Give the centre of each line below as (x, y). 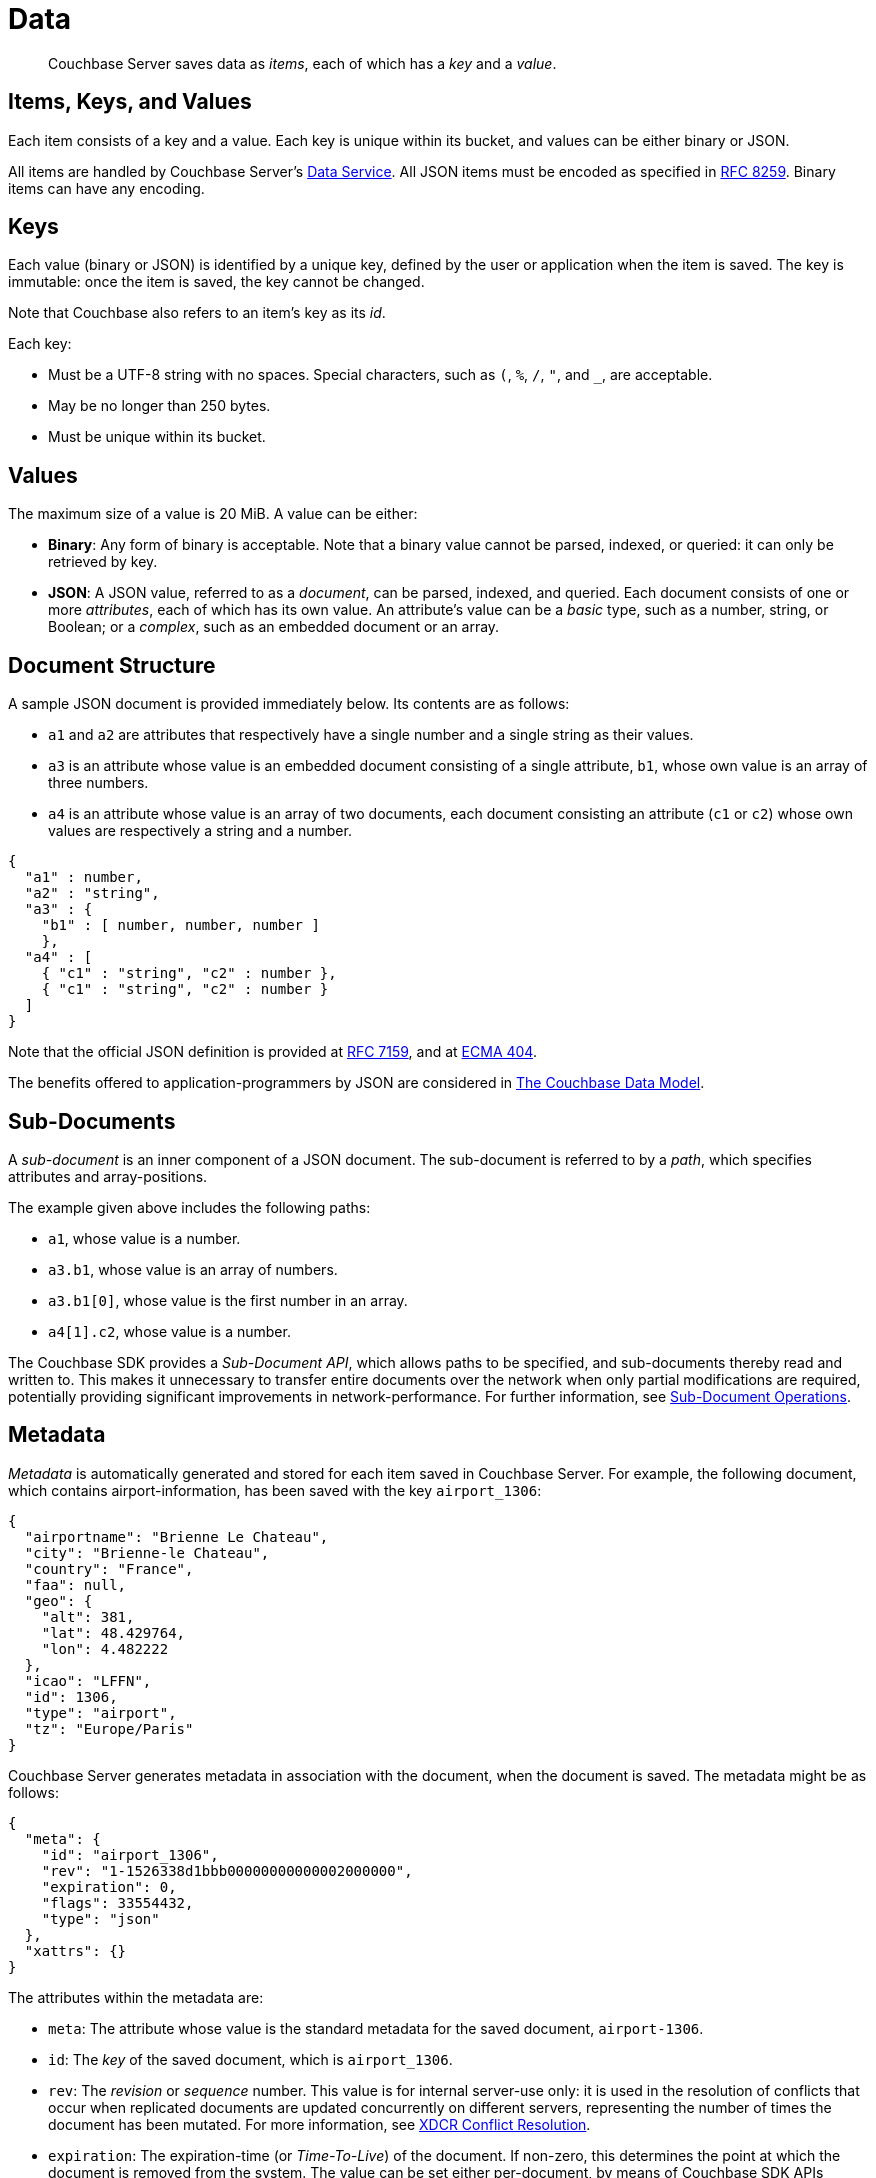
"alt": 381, (88, 1616)
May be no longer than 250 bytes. (159, 406)
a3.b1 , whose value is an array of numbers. (193, 1269)
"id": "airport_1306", (130, 1854)
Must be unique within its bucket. (157, 437)
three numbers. (98, 783)
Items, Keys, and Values (130, 102)
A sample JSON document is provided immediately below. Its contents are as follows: (289, 704)
